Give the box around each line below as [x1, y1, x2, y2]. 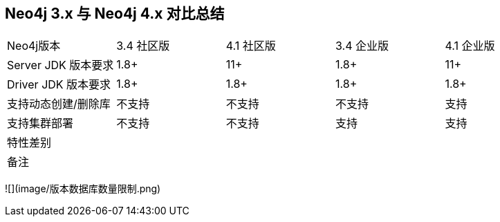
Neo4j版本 [7, 39, 61, 53]
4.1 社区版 [225, 39, 276, 53]
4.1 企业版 [445, 39, 495, 53]
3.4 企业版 [335, 39, 389, 53]
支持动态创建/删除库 [7, 97, 111, 111]
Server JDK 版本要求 [7, 58, 114, 73]
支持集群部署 [7, 116, 74, 131]
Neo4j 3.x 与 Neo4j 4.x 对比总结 [5, 5, 225, 22]
